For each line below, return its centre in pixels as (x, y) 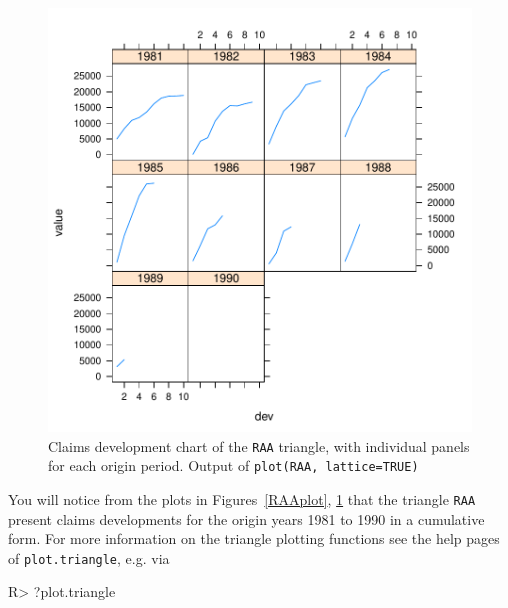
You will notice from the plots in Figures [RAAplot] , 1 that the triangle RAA (242, 498)
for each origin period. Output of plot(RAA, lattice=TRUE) (233, 465)
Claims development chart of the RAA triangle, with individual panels (259, 445)
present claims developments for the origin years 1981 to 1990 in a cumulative (246, 518)
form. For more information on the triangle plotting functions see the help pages (254, 538)
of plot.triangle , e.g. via (89, 557)
